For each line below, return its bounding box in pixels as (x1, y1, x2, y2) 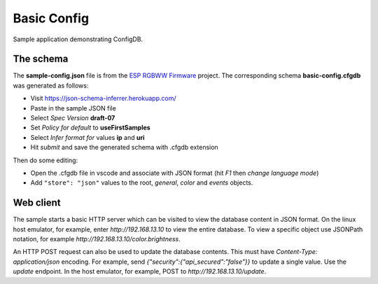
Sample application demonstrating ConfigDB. (13, 35, 143, 43)
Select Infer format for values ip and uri (30, 133, 145, 141)
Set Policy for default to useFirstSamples (30, 123, 150, 132)
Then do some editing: (13, 156, 78, 164)
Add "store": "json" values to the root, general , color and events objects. (30, 178, 253, 187)
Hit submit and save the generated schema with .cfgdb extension (30, 143, 218, 152)
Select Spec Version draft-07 (30, 114, 115, 122)
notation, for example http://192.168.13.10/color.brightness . (13, 235, 181, 243)
